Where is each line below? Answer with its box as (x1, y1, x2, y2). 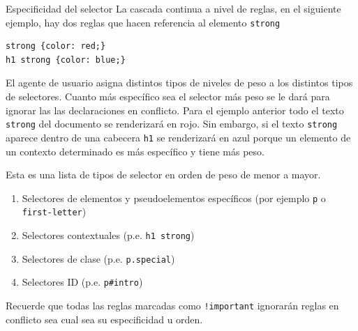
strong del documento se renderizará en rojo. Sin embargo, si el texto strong (6, 116, 338, 131)
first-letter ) (22, 204, 87, 219)
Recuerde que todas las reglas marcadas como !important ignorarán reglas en (6, 298, 339, 312)
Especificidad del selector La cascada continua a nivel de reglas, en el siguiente (6, 1, 341, 15)
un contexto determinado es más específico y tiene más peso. (6, 144, 264, 158)
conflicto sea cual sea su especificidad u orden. (6, 311, 203, 326)
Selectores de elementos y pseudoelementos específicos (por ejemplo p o (22, 190, 326, 205)
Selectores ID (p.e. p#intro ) (22, 275, 143, 289)
